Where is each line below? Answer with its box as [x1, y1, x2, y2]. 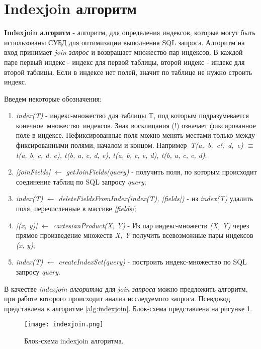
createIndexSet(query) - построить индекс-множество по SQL [58, 256, 247, 267]
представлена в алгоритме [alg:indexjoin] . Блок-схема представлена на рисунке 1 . [4, 303, 252, 313]
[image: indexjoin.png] [24, 321, 104, 328]
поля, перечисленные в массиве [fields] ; [16, 203, 136, 214]
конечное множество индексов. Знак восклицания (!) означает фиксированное [16, 120, 256, 130]
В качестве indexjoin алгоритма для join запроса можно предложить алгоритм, [4, 283, 248, 294]
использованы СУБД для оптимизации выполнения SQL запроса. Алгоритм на [4, 37, 245, 47]
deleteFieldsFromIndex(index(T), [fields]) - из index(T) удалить [58, 193, 253, 204]
